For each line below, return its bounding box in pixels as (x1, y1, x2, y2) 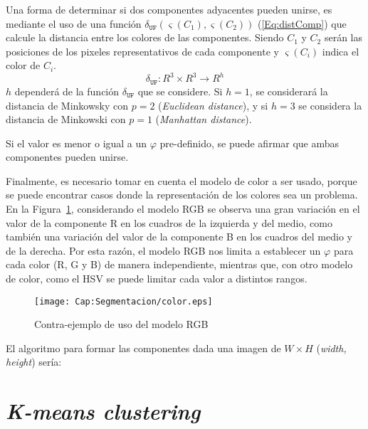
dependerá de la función (14, 83, 120, 98)
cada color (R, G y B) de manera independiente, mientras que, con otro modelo (6, 257, 353, 272)
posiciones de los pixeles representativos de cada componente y (6, 43, 279, 58)
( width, (316, 340, 347, 355)
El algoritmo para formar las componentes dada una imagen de (6, 340, 281, 355)
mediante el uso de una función (6, 16, 142, 31)
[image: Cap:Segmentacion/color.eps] (34, 296, 213, 307)
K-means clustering (6, 396, 201, 426)
